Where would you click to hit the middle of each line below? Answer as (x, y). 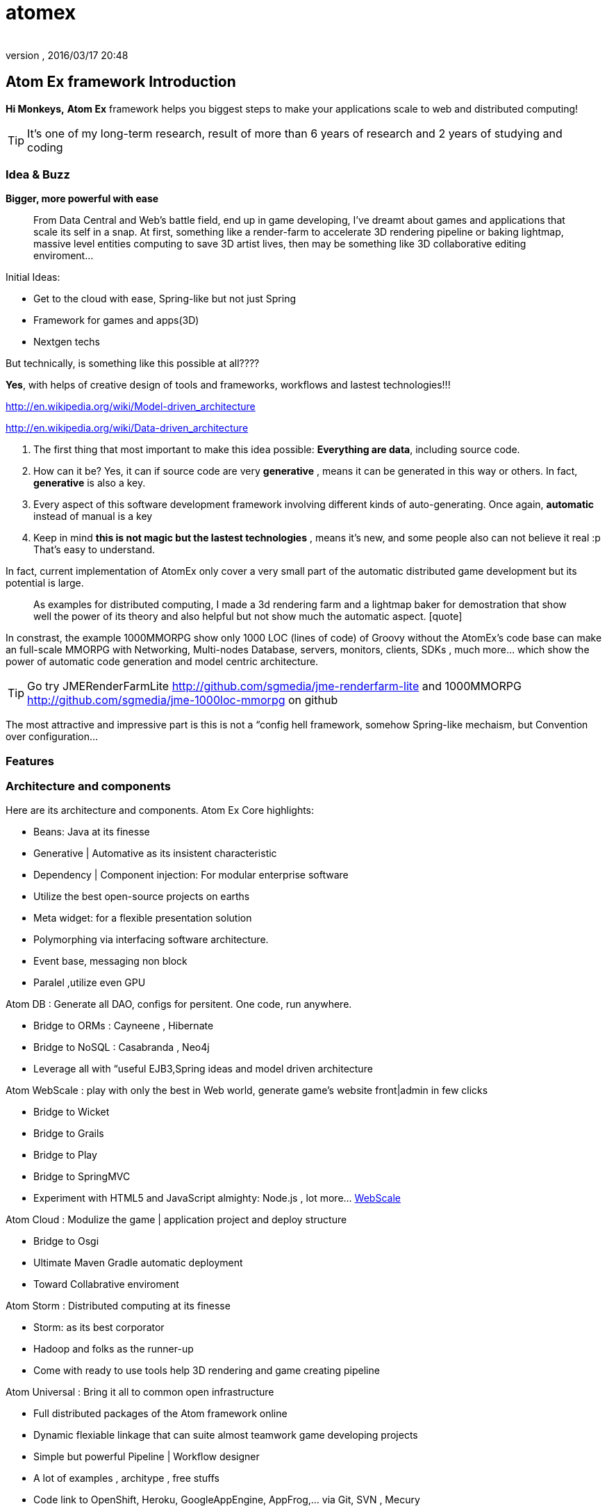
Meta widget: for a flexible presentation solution (143, 918)
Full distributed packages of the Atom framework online (160, 1414)
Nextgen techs (67, 342)
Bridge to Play (65, 1155)
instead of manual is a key (93, 516)
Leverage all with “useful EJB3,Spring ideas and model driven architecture (203, 1069)
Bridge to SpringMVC (82, 1177)
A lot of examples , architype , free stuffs (127, 1478)
